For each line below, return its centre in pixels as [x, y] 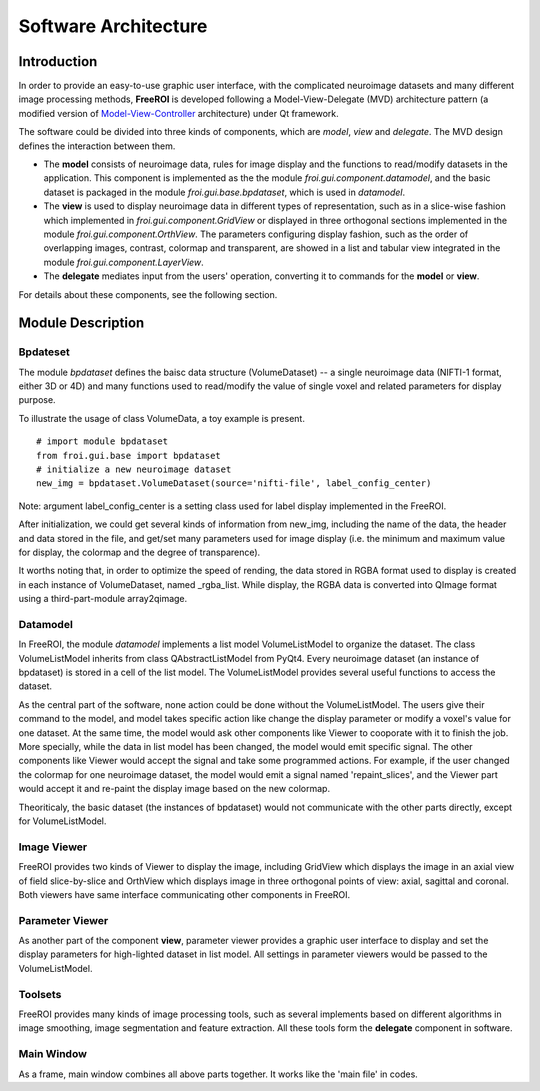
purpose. [37, 400]
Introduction [58, 61]
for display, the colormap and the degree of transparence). [139, 552]
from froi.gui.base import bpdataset [129, 455]
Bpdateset [44, 352]
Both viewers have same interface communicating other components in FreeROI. [184, 894]
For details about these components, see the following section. [148, 294]
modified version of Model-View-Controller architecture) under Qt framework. [178, 113]
